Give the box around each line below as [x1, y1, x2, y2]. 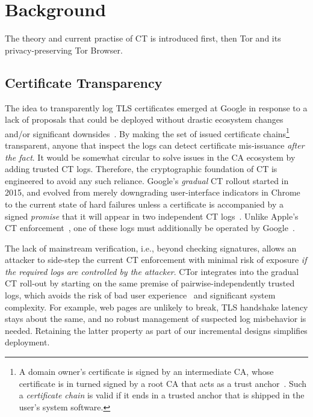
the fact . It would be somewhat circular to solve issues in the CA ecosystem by [5, 150, 296, 163]
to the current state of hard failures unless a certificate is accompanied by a [5, 197, 284, 210]
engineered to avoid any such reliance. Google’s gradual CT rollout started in [5, 174, 289, 187]
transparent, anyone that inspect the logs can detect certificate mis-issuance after [5, 138, 305, 151]
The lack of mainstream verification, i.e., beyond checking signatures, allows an [5, 241, 297, 254]
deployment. [5, 336, 50, 348]
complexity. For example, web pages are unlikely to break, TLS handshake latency [5, 300, 308, 313]
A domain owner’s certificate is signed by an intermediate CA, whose [19, 365, 274, 378]
